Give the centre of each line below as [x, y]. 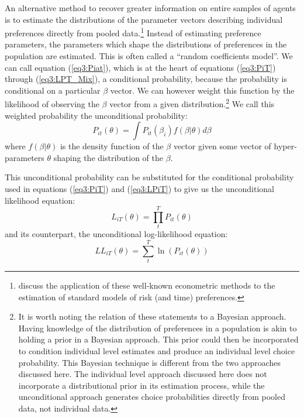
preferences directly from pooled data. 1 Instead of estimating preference [133, 32]
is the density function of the [112, 146]
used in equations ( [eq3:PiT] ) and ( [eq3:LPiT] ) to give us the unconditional [139, 189]
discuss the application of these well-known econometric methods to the [147, 285]
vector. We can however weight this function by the [202, 90]
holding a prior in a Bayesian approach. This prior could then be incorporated [158, 339]
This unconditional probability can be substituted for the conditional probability [149, 177]
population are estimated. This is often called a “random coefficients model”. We [149, 56]
